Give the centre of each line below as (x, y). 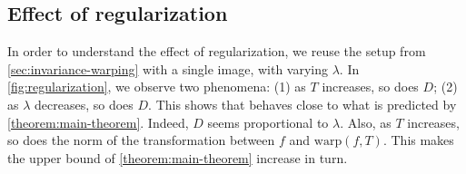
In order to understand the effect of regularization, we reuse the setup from (217, 51)
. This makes (418, 140)
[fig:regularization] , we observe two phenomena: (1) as (157, 87)
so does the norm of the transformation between (141, 140)
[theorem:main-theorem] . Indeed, (98, 122)
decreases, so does (84, 104)
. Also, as (366, 122)
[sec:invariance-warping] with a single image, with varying (168, 68)
